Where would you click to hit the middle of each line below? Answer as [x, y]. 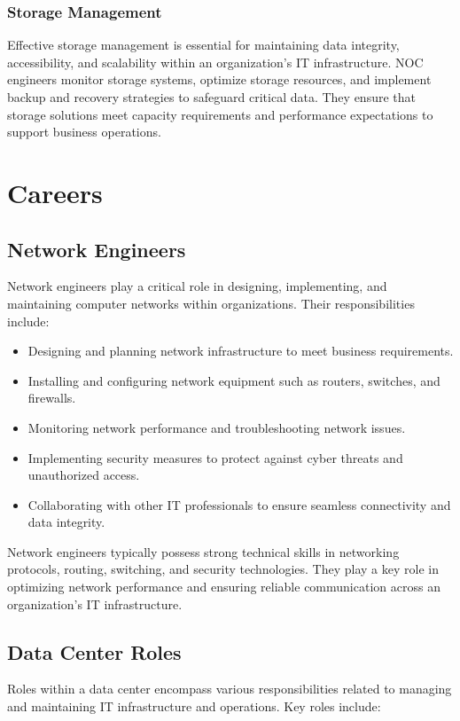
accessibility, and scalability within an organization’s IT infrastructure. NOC [215, 62]
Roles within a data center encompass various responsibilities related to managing [230, 689]
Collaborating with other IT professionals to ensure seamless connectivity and [239, 504]
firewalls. [52, 398]
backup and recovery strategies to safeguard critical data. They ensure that [211, 97]
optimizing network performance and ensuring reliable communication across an [224, 587]
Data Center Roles [94, 651]
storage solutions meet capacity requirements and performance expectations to [220, 114]
